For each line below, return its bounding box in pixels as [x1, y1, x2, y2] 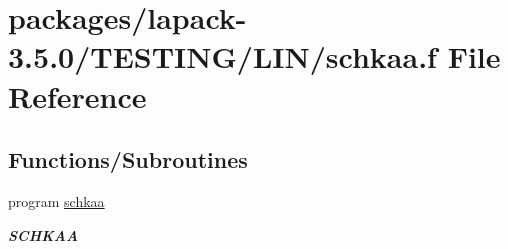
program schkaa [8, 190, 105, 211]
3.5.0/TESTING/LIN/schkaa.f [8, 36, 437, 77]
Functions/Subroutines [8, 144, 248, 175]
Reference [8, 75, 147, 116]
